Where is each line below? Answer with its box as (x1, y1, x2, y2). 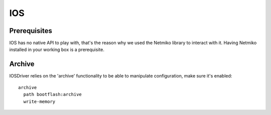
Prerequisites (9, 26, 52, 35)
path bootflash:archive (23, 91, 82, 97)
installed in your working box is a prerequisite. (9, 46, 105, 52)
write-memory (23, 98, 56, 104)
